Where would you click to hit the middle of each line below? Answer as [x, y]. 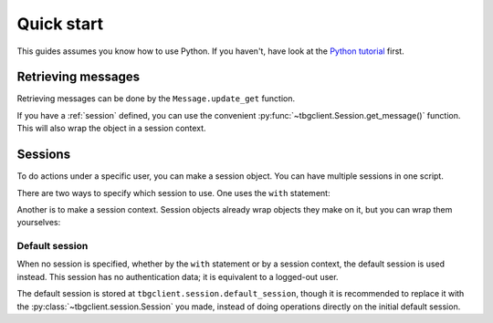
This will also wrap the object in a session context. [111, 129]
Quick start [60, 24]
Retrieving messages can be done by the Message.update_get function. [156, 99]
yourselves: [39, 223]
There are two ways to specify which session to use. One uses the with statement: [173, 193]
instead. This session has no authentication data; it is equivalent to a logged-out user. [178, 276]
